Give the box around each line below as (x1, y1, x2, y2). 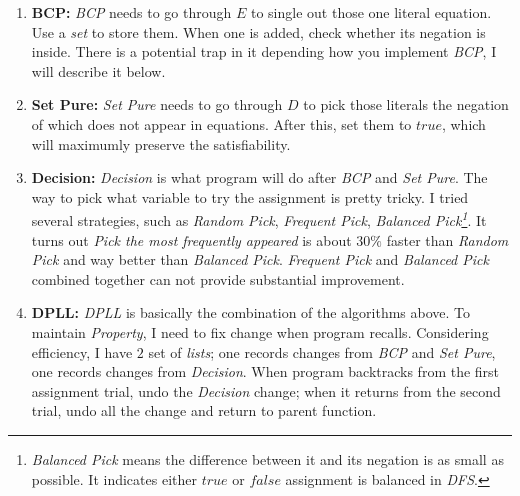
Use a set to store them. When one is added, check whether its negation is (31, 21, 486, 42)
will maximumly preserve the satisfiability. (31, 133, 291, 154)
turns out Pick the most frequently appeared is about (31, 229, 352, 250)
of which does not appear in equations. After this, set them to (31, 113, 412, 134)
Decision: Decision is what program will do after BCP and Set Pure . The (31, 167, 488, 188)
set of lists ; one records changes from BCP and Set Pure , (148, 341, 496, 362)
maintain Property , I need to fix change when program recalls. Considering (31, 321, 489, 342)
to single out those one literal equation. (250, 2, 492, 22)
